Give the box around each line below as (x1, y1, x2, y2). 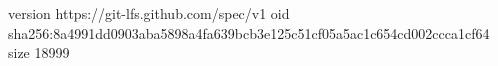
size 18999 (8, 42, 70, 63)
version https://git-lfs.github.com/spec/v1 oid (8, 3, 290, 23)
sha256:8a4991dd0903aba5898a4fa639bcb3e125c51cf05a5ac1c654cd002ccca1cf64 (8, 22, 490, 43)
